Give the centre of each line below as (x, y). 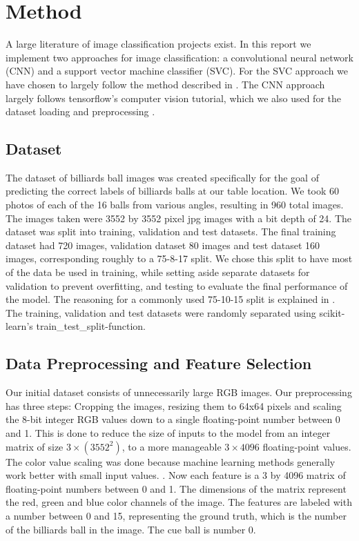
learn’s (19, 326)
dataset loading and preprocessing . (80, 111)
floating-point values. (307, 446)
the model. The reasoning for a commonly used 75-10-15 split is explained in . (171, 299)
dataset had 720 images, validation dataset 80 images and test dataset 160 (163, 245)
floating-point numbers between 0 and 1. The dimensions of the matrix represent (176, 488)
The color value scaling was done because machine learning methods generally (171, 461)
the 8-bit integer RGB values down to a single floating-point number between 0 (173, 419)
